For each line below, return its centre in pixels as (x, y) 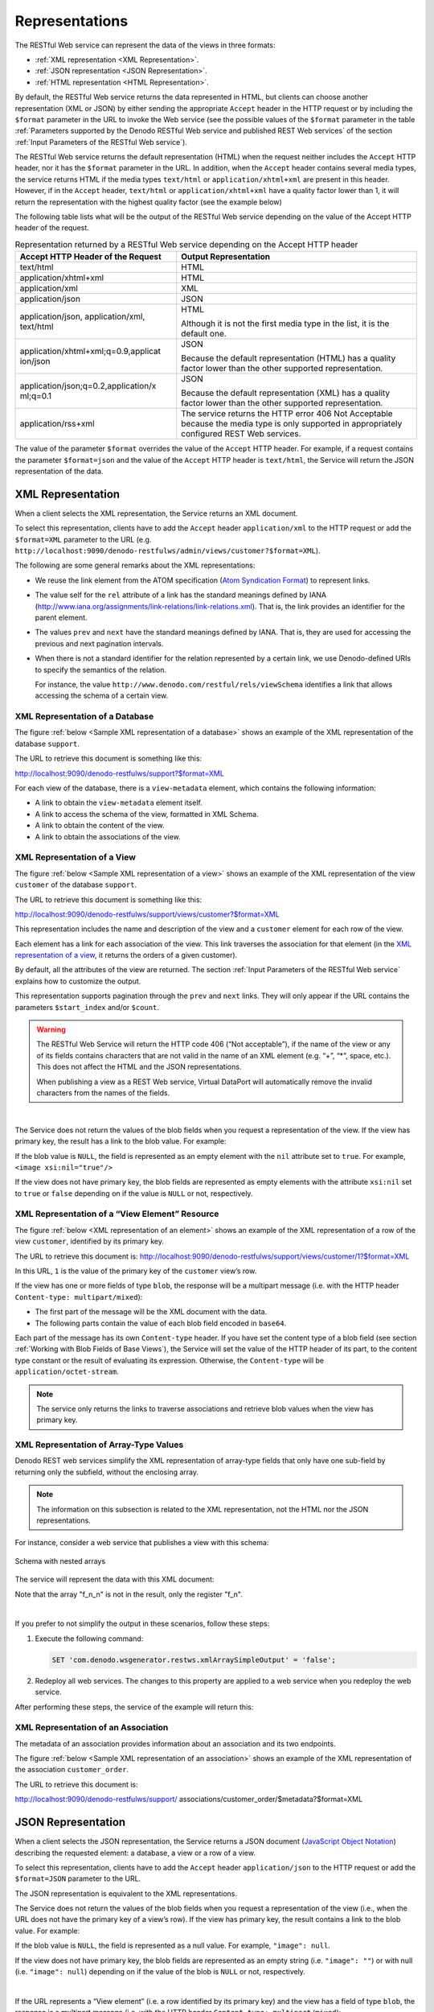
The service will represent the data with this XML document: (115, 1579)
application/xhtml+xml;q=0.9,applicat (90, 352)
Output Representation (226, 257)
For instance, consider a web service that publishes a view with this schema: (142, 1543)
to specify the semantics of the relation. (101, 670)
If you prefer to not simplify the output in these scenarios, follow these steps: (142, 1624)
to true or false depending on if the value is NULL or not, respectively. (134, 1193)
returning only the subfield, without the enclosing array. (107, 1472)
